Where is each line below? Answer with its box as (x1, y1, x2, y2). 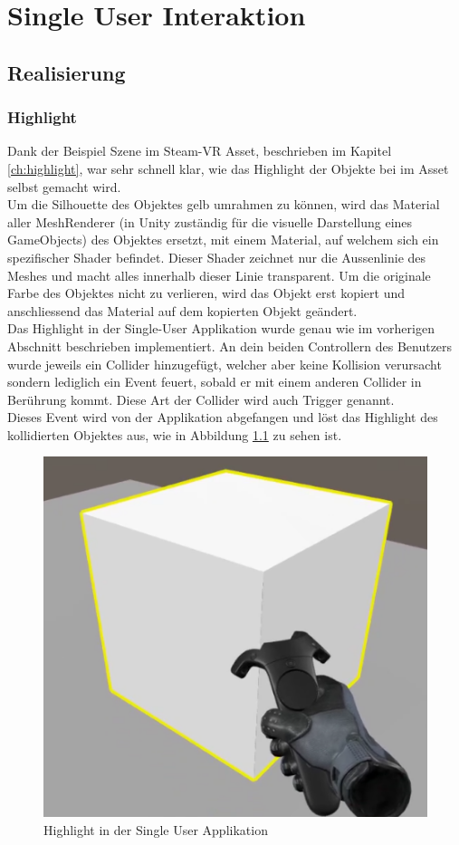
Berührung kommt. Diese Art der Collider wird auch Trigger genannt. (7, 389, 395, 408)
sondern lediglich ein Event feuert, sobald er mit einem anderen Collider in (7, 372, 422, 391)
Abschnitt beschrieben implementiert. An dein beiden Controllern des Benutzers (7, 336, 453, 355)
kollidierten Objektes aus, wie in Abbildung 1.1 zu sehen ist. (7, 425, 342, 444)
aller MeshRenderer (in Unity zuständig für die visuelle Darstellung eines (7, 212, 413, 231)
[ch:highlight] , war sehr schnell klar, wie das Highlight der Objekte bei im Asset (7, 158, 449, 178)
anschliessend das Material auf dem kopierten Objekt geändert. (7, 301, 358, 320)
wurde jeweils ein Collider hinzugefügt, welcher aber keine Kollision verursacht (7, 354, 442, 373)
